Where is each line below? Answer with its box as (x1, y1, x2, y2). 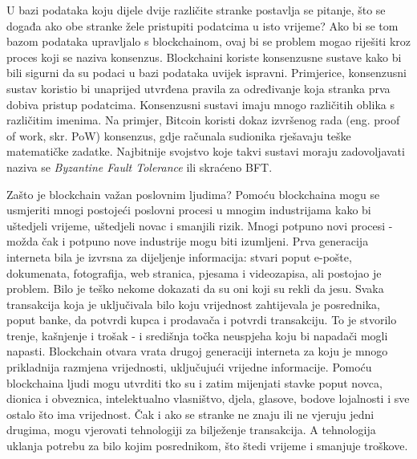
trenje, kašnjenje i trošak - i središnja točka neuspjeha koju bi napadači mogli (6, 327, 388, 343)
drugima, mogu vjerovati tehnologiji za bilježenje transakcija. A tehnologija (6, 421, 376, 438)
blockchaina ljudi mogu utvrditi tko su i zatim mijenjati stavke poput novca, (6, 374, 383, 391)
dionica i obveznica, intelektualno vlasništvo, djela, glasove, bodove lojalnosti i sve (6, 390, 410, 407)
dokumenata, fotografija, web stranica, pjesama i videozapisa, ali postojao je (6, 264, 382, 281)
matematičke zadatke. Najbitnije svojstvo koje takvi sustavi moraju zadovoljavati (6, 143, 405, 160)
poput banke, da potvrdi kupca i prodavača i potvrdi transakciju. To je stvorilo (6, 311, 397, 328)
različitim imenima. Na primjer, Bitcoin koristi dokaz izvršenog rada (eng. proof (6, 112, 400, 128)
